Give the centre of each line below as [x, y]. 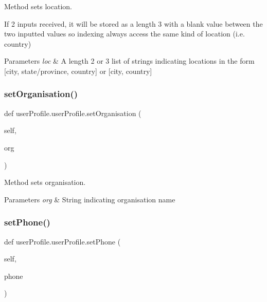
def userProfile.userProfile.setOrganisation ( [73, 113]
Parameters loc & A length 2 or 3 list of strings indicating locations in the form [129, 61]
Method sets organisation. [45, 182]
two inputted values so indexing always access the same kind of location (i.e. [124, 34]
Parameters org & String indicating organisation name [90, 199]
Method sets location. [38, 6]
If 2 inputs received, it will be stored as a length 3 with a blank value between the [133, 23]
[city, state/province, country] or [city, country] [78, 71]
